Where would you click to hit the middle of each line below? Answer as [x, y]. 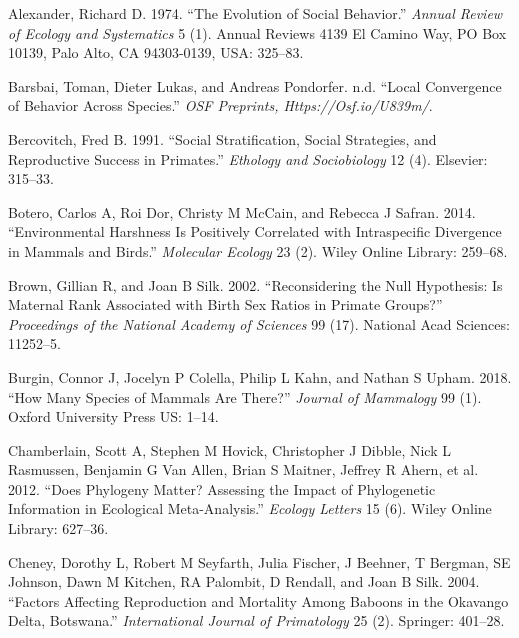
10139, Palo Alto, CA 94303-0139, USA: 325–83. [156, 52]
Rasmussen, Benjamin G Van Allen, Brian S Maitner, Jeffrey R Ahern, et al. [243, 469]
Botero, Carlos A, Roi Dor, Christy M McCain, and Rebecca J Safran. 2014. [242, 211]
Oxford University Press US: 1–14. [113, 416]
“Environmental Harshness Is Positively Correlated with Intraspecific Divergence [255, 231]
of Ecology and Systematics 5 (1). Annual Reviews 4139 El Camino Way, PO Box [257, 32]
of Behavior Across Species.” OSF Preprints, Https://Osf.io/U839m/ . [220, 105]
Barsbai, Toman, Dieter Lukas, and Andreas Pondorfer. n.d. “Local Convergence [255, 85]
